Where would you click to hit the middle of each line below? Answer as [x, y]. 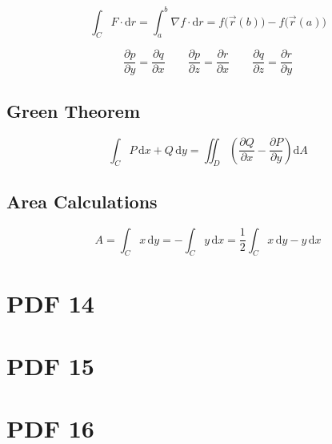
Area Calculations [82, 201]
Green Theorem [74, 110]
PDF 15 [50, 365]
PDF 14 [50, 303]
